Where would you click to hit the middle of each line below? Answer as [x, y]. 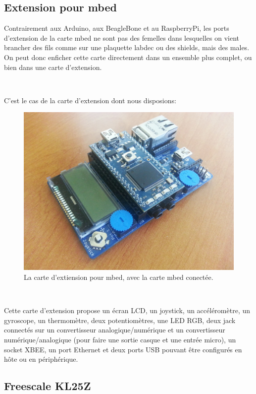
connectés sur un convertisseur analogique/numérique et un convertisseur [115, 330]
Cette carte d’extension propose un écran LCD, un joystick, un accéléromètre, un [127, 310]
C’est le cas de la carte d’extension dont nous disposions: [90, 100]
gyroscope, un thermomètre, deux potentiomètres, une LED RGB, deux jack [120, 320]
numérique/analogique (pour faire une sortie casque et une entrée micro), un [120, 339]
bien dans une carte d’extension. [53, 67]
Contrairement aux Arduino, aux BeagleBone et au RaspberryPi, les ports [117, 28]
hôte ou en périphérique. [41, 359]
